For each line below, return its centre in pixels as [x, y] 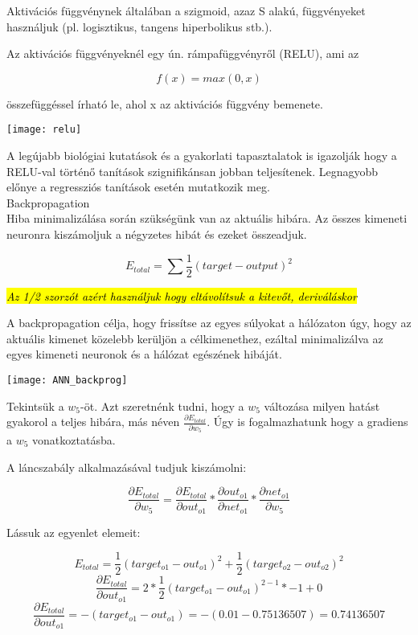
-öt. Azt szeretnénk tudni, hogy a [162, 406]
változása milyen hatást [322, 406]
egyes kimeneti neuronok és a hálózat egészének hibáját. [144, 354]
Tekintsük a [35, 406]
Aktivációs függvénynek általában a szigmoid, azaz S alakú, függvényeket [186, 10]
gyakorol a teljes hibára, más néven [93, 422]
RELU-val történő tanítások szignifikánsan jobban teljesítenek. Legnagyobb [192, 171]
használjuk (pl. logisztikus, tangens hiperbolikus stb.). [139, 26]
